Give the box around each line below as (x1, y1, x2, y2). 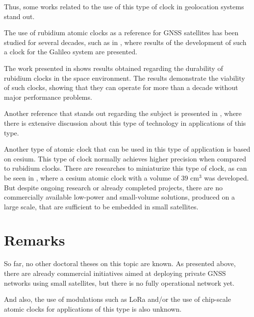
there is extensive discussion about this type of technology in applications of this (4, 117, 246, 128)
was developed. (204, 172, 249, 182)
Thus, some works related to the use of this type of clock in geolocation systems (4, 1, 244, 11)
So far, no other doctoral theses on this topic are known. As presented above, (4, 258, 236, 269)
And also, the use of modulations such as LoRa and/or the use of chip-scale (4, 294, 231, 304)
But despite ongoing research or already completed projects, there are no (4, 182, 223, 192)
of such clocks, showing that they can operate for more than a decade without (4, 82, 238, 92)
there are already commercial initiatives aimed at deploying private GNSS (4, 268, 226, 278)
